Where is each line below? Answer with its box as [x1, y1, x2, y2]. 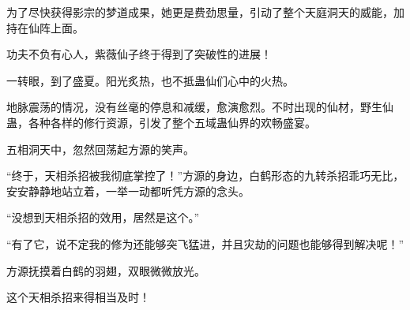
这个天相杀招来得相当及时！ [6, 289, 150, 305]
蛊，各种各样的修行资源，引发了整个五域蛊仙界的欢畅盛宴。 [6, 114, 316, 130]
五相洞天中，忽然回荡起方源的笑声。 [6, 140, 194, 157]
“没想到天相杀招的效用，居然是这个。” [6, 209, 200, 226]
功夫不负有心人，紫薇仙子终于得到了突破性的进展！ [6, 46, 272, 62]
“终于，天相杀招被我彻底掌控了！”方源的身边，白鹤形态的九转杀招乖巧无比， [6, 167, 404, 184]
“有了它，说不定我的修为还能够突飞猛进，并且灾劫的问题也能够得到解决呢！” [6, 235, 404, 252]
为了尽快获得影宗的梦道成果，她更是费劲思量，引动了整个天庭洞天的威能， [6, 4, 393, 20]
